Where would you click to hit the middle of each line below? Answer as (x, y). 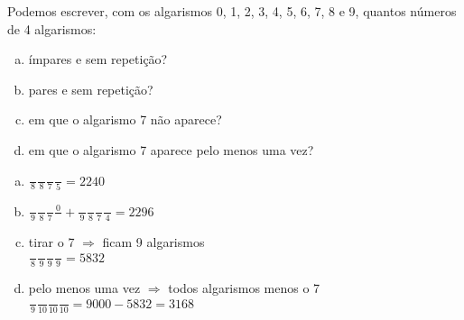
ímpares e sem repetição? (98, 59)
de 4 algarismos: (52, 28)
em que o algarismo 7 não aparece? (125, 119)
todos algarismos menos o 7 (244, 287)
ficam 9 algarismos (153, 241)
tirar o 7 (51, 241)
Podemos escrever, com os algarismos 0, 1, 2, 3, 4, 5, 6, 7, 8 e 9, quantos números (232, 11)
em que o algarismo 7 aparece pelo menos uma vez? (171, 149)
